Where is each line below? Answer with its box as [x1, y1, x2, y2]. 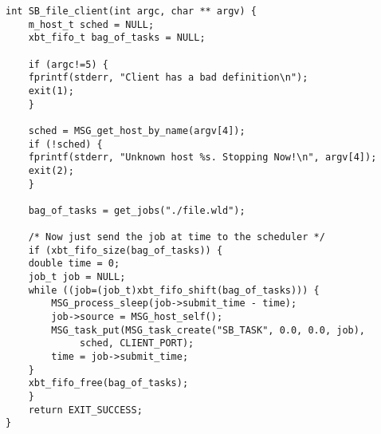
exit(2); [28, 164, 74, 176]
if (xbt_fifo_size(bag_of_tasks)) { [28, 244, 223, 256]
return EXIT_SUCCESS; [28, 404, 143, 416]
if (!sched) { [28, 138, 103, 150]
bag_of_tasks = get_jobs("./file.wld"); [28, 204, 245, 216]
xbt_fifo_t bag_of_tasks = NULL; [28, 32, 206, 44]
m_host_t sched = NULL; [28, 18, 155, 30]
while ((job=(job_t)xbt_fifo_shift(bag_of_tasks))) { [28, 284, 320, 296]
